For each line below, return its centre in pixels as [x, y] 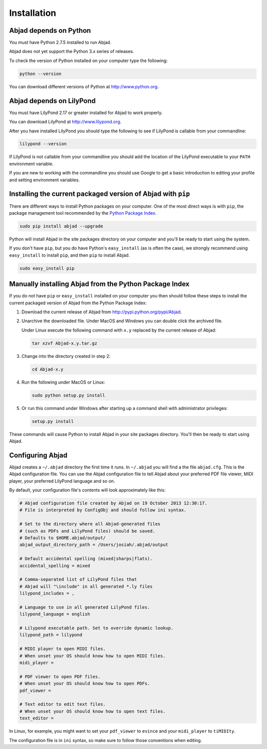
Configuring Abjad [38, 455]
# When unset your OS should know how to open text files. [92, 711]
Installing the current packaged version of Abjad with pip [100, 194]
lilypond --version [43, 144]
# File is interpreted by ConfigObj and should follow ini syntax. [103, 510]
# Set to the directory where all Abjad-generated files [90, 524]
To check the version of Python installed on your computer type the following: [89, 60]
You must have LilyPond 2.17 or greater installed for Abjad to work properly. [86, 113]
